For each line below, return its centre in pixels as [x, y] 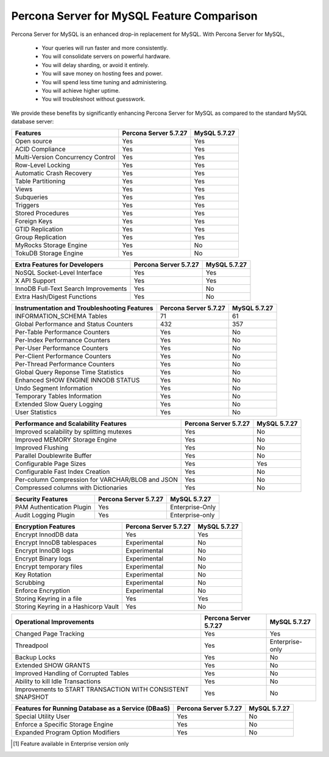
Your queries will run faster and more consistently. [105, 48]
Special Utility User [42, 717]
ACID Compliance [41, 149]
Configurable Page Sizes [51, 464]
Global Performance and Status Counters [74, 325]
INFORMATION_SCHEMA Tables [61, 316]
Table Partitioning [40, 181]
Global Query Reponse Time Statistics [69, 372]
